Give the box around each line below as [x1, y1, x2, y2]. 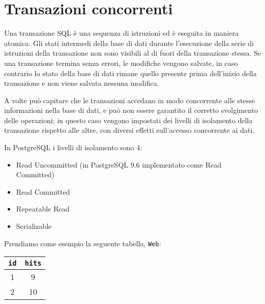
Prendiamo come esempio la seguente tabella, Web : [4, 238, 161, 248]
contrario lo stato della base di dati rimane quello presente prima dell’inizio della [4, 67, 257, 78]
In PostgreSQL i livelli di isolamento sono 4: [4, 142, 142, 153]
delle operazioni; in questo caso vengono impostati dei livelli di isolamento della [4, 114, 253, 125]
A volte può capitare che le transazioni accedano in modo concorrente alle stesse [4, 95, 255, 105]
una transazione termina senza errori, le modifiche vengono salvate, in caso [4, 57, 238, 68]
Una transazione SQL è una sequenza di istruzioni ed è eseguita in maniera [4, 28, 239, 38]
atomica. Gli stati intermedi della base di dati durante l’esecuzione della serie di [4, 37, 254, 48]
